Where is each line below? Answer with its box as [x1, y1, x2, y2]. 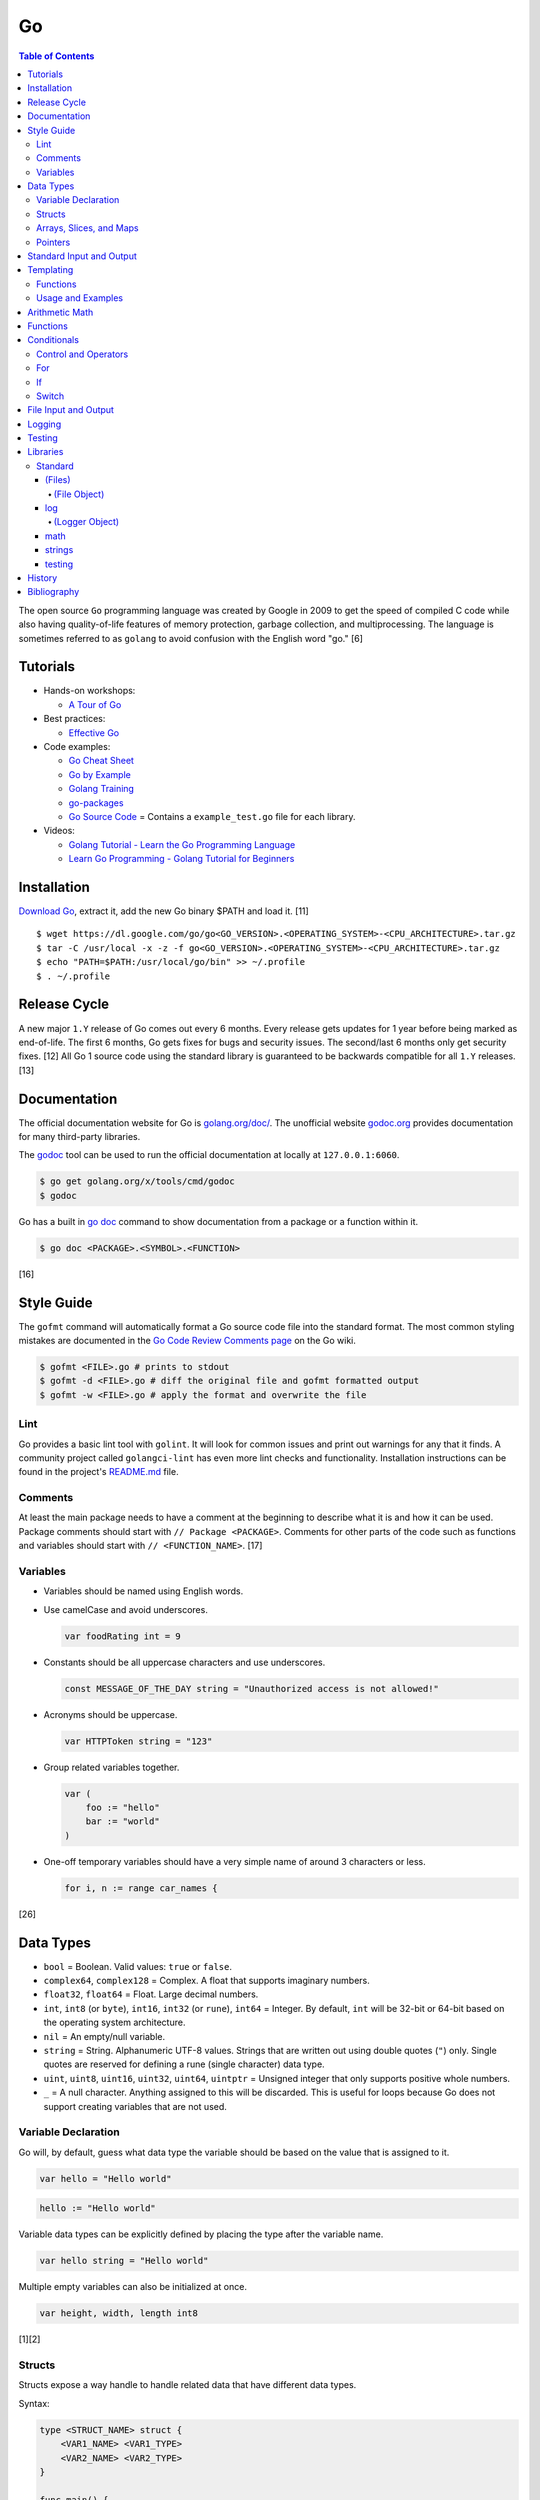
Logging [27, 418, 62, 430]
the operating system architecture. [43, 2016, 186, 2029]
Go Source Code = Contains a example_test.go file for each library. [68, 810, 356, 822]
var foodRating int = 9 [64, 1630, 182, 1642]
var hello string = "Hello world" [39, 2255, 209, 2267]
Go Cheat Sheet [68, 755, 135, 767]
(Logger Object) [53, 516, 120, 528]
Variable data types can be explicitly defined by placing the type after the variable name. [18, 2228, 384, 2240]
